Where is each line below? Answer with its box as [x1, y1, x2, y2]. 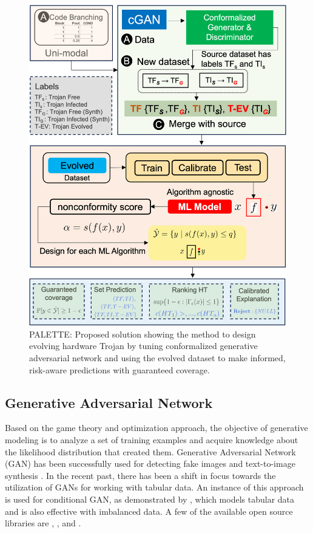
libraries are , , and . [5, 517, 81, 529]
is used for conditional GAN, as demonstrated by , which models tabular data [5, 492, 295, 505]
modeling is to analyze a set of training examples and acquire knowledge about [5, 433, 298, 446]
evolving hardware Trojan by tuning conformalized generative [29, 339, 258, 352]
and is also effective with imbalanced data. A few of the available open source [5, 504, 293, 517]
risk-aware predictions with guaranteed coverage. [29, 363, 210, 376]
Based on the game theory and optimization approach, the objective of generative [5, 421, 308, 434]
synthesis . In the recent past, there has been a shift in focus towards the [5, 469, 276, 481]
